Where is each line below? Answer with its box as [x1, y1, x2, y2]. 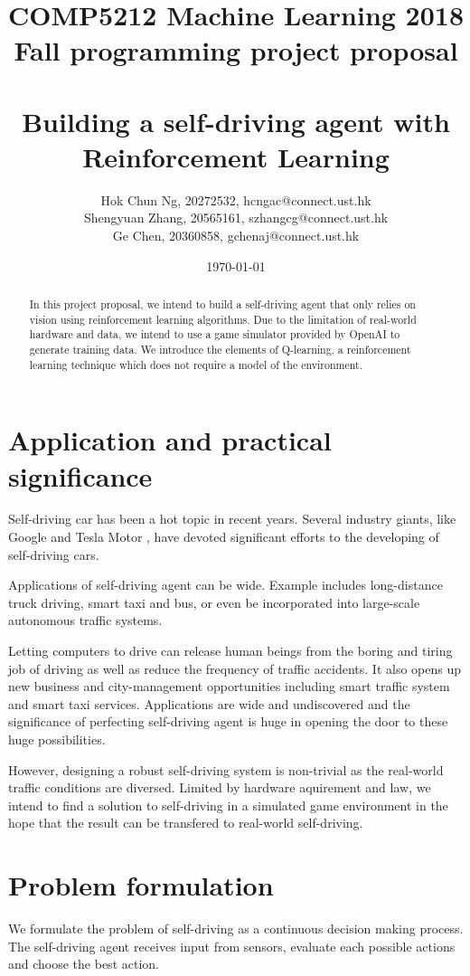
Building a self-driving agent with [22, 102, 450, 139]
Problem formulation [8, 867, 274, 904]
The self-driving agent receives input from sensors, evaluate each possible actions [8, 936, 456, 955]
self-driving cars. [8, 545, 99, 564]
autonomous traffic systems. [8, 611, 163, 630]
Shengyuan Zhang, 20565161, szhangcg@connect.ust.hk [83, 208, 389, 227]
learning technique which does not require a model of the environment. [29, 356, 362, 372]
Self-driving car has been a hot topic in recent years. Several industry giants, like [8, 509, 456, 528]
